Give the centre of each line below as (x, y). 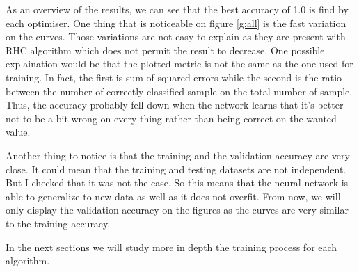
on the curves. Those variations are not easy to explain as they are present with (176, 37)
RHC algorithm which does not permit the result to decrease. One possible (165, 50)
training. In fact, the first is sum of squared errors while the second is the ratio (174, 77)
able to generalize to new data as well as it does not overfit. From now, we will (173, 196)
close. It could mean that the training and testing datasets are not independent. (176, 169)
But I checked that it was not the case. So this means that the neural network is (177, 183)
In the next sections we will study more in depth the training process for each (171, 247)
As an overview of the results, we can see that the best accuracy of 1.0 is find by (177, 9)
